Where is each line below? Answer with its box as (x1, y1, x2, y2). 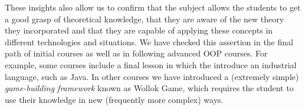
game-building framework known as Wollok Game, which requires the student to (5, 82, 294, 94)
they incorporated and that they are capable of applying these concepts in (5, 24, 273, 36)
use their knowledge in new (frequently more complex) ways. (5, 93, 224, 105)
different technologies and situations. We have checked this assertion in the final (5, 35, 293, 48)
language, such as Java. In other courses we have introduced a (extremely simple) (5, 70, 299, 82)
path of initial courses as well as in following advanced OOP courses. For (5, 47, 268, 59)
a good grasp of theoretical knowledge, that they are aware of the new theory (5, 12, 284, 25)
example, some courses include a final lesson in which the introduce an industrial (5, 58, 297, 71)
